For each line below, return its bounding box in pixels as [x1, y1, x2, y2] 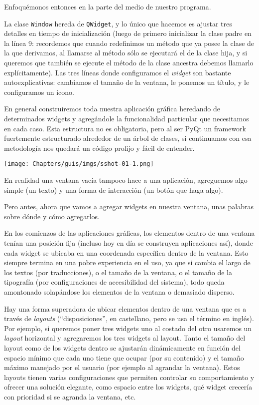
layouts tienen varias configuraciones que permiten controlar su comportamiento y [4, 372, 255, 382]
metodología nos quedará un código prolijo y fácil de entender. [4, 142, 195, 153]
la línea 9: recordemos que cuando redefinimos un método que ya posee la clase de [4, 37, 255, 48]
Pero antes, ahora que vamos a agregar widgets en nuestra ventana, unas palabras [4, 201, 254, 212]
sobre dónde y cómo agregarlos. [4, 211, 100, 221]
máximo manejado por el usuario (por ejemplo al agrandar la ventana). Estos [4, 362, 240, 373]
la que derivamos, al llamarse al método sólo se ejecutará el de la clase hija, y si [4, 47, 248, 58]
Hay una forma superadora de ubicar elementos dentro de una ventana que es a [4, 303, 247, 314]
